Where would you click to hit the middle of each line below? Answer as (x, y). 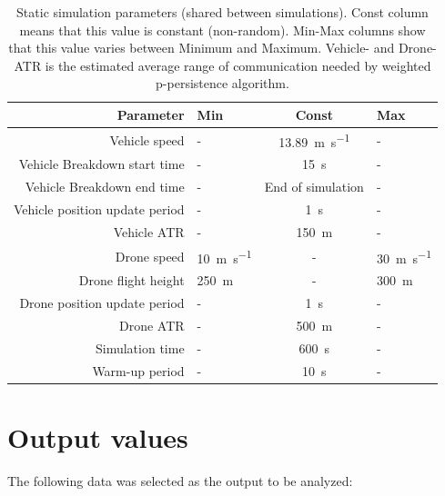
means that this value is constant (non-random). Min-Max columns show (222, 30)
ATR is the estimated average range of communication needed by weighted (222, 65)
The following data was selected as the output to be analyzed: (180, 480)
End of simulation (314, 187)
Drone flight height (131, 280)
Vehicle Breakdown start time (101, 164)
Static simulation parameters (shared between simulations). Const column (222, 12)
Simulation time (140, 347)
